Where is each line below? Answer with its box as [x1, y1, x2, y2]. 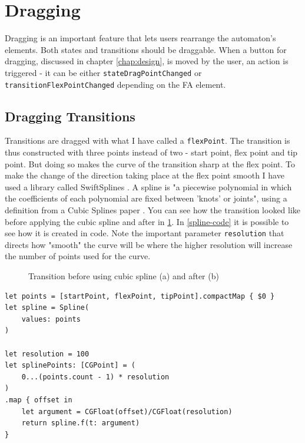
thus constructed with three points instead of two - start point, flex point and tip [5, 146, 298, 158]
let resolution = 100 [5, 349, 89, 358]
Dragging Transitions [5, 107, 135, 125]
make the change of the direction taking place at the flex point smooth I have [5, 169, 284, 181]
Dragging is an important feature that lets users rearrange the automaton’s [5, 32, 276, 44]
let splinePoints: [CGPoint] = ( [5, 361, 135, 370]
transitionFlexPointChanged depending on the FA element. [5, 78, 226, 90]
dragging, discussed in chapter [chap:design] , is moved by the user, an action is [5, 55, 289, 67]
